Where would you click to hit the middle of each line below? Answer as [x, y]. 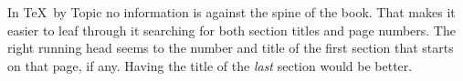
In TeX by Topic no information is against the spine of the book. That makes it [231, 12]
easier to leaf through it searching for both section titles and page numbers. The [231, 30]
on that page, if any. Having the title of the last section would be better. [210, 65]
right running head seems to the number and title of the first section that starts [231, 48]
